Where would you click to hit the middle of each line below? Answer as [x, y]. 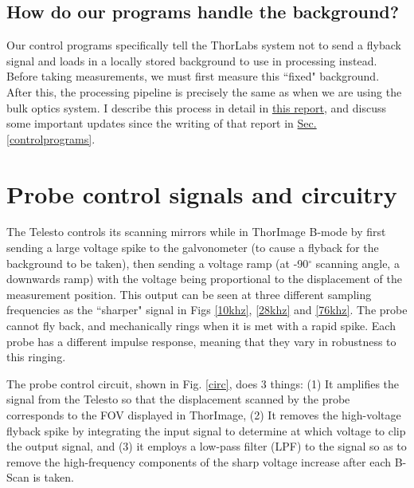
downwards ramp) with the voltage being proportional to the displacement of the [204, 279]
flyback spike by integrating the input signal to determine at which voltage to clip [206, 430]
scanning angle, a [357, 263]
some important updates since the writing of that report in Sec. [162, 123]
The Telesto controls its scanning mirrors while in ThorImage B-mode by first [196, 232]
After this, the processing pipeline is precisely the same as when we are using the [204, 91]
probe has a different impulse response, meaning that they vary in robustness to [201, 341]
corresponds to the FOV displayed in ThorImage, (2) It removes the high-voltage [204, 415]
